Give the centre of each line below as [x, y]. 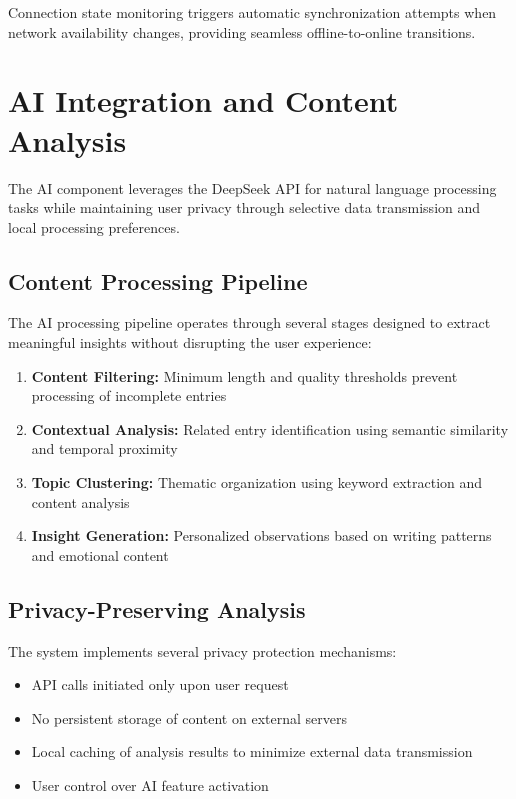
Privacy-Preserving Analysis [157, 608]
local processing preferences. [94, 226]
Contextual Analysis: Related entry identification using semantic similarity [270, 428]
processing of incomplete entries [129, 395]
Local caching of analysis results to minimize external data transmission [252, 751]
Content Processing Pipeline [158, 280]
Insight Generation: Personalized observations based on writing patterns [261, 535]
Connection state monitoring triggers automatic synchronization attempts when [252, 12]
